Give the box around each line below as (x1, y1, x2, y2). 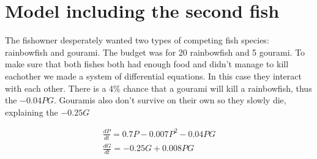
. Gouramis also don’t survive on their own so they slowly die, (53, 94, 286, 106)
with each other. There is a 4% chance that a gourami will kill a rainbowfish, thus (5, 81, 312, 94)
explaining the (5, 105, 58, 118)
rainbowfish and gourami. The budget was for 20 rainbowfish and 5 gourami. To (5, 45, 305, 58)
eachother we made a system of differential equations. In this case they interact (5, 69, 302, 82)
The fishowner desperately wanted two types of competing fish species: (5, 34, 269, 46)
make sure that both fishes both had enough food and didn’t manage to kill (5, 57, 289, 70)
